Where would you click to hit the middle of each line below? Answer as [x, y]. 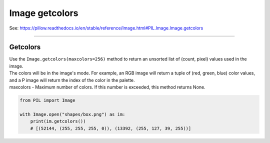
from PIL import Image [47, 100]
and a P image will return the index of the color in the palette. [72, 80]
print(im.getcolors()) [58, 121]
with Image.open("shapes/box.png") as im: [72, 114]
